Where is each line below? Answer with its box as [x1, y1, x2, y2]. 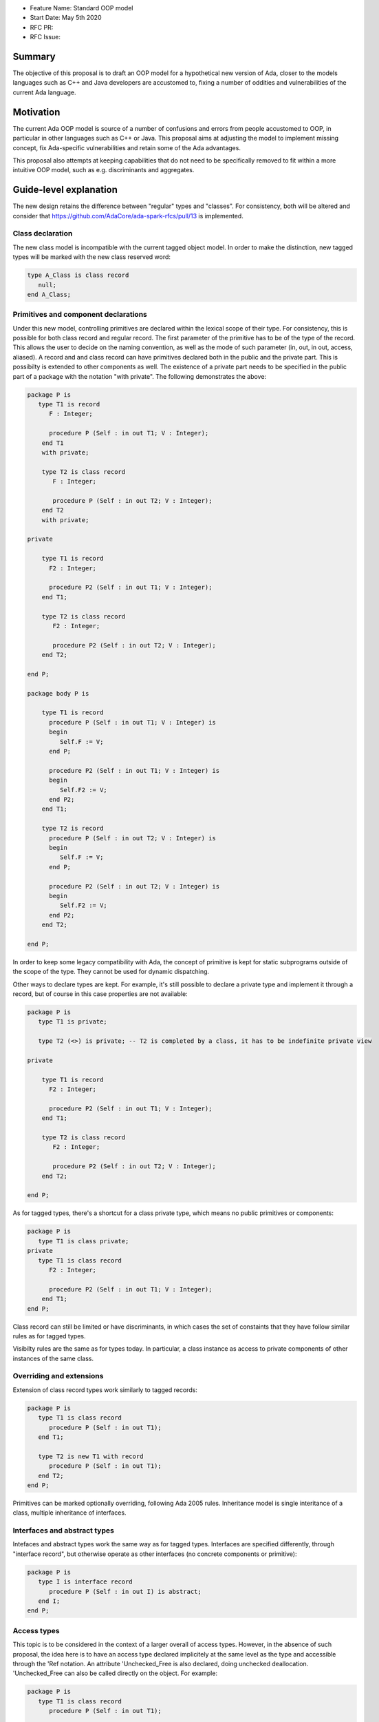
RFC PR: [30, 23, 54, 31]
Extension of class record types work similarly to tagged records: [12, 1385, 197, 1394]
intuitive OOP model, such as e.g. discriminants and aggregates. [12, 166, 195, 174]
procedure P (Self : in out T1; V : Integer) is [49, 718, 216, 726]
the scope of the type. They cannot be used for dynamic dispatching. [12, 968, 210, 976]
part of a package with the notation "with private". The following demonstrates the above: [12, 372, 267, 380]
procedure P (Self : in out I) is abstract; [49, 1588, 202, 1595]
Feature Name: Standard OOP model [30, 4, 133, 12]
